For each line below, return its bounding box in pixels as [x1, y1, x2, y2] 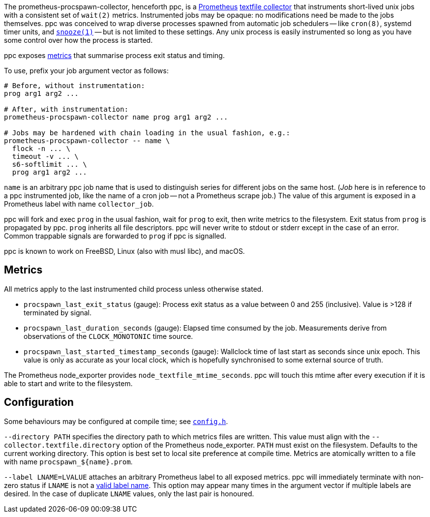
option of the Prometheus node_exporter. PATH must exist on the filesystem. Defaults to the [122, 440, 418, 449]
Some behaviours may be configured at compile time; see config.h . [4, 417, 228, 426]
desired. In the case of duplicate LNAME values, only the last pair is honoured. [4, 489, 254, 498]
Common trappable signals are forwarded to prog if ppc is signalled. [4, 232, 226, 240]
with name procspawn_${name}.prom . [4, 457, 133, 466]
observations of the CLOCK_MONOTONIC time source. [24, 332, 193, 340]
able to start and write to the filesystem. [4, 379, 133, 388]
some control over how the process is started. [4, 36, 153, 44]
